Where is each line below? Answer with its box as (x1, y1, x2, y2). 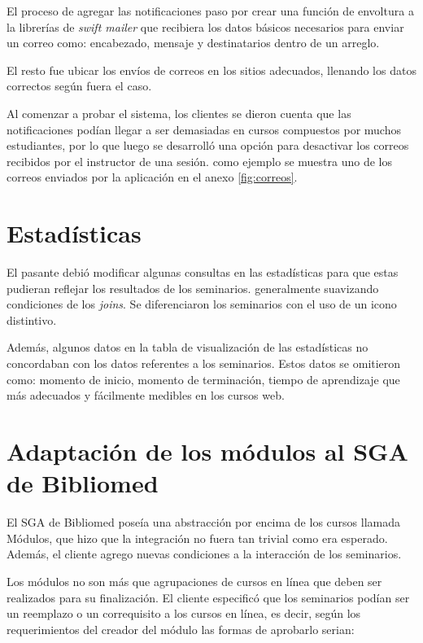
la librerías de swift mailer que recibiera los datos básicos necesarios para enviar (7, 18, 404, 35)
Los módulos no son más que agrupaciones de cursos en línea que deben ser (7, 572, 382, 589)
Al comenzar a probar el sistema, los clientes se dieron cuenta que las (7, 104, 351, 121)
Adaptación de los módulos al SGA (7, 435, 408, 467)
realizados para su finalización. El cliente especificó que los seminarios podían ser (7, 588, 410, 606)
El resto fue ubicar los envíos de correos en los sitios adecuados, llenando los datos (7, 61, 416, 78)
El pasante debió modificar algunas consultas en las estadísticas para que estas (7, 264, 399, 281)
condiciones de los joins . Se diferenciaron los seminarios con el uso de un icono (7, 295, 397, 313)
